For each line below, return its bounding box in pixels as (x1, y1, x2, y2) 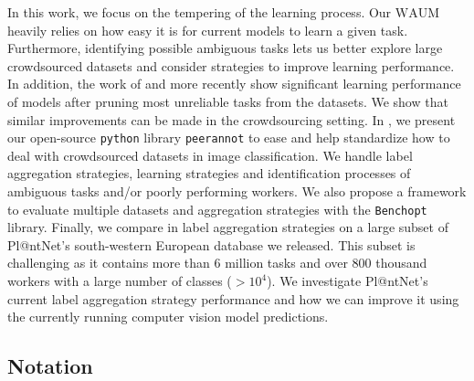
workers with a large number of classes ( (7, 271, 232, 291)
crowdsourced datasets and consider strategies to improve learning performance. (7, 56, 455, 75)
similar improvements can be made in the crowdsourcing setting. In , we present (7, 110, 456, 129)
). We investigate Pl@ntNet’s (267, 271, 428, 291)
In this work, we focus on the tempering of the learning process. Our (7, 3, 392, 21)
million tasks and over (225, 253, 348, 272)
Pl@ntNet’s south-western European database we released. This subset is (7, 235, 416, 254)
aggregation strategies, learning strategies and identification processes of (7, 164, 411, 183)
